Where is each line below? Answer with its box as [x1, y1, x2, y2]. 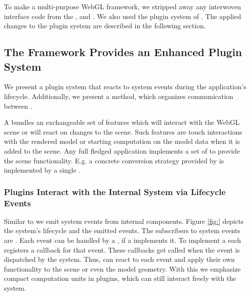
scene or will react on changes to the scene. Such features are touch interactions [4, 126, 242, 137]
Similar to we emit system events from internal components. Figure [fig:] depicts [4, 216, 244, 226]
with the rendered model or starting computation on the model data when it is [4, 136, 240, 146]
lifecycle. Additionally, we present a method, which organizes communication [4, 91, 233, 101]
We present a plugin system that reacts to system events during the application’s [4, 81, 247, 92]
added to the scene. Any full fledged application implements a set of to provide [4, 145, 240, 156]
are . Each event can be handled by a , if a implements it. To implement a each [4, 235, 241, 245]
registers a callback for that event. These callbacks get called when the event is [4, 244, 240, 255]
